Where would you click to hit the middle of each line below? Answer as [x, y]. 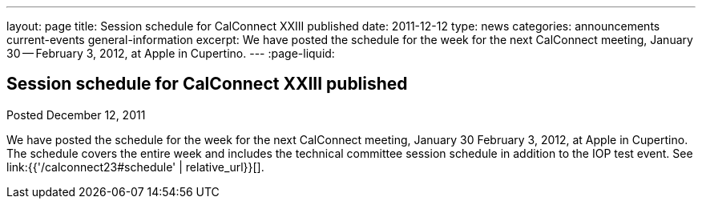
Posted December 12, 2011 [76, 115]
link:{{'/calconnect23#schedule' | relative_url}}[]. [135, 167]
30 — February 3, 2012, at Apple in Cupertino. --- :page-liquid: [171, 53]
